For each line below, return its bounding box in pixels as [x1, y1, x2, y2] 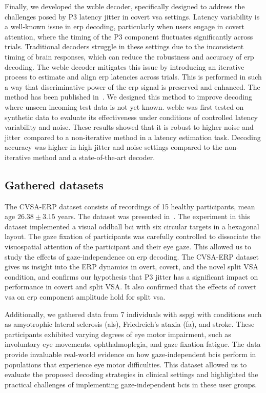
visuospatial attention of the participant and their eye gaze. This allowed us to [5, 241, 252, 252]
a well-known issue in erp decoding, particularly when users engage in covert [5, 21, 244, 32]
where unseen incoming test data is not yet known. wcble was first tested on [5, 101, 244, 112]
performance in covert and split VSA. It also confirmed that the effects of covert [5, 281, 257, 292]
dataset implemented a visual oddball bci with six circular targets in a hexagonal [5, 221, 259, 231]
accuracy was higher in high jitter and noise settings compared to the [5, 142, 222, 152]
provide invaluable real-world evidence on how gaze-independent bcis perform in [5, 349, 256, 360]
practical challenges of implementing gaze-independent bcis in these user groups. [5, 379, 257, 389]
